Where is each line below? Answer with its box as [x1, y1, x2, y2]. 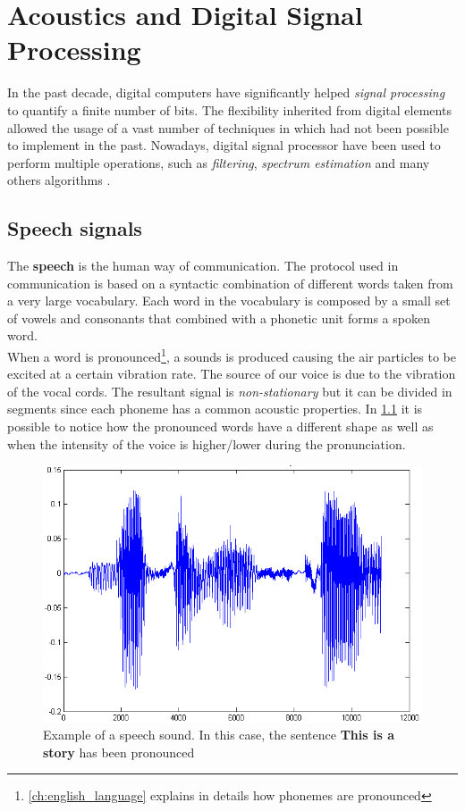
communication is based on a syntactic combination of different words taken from [7, 273, 453, 292]
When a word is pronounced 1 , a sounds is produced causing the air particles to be [7, 345, 456, 365]
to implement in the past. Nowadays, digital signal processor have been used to [7, 136, 441, 155]
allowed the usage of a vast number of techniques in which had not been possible [7, 118, 449, 137]
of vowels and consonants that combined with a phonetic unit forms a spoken [7, 308, 430, 327]
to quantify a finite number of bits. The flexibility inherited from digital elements [7, 100, 452, 119]
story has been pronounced [43, 742, 195, 761]
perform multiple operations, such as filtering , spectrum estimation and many [7, 153, 430, 171]
